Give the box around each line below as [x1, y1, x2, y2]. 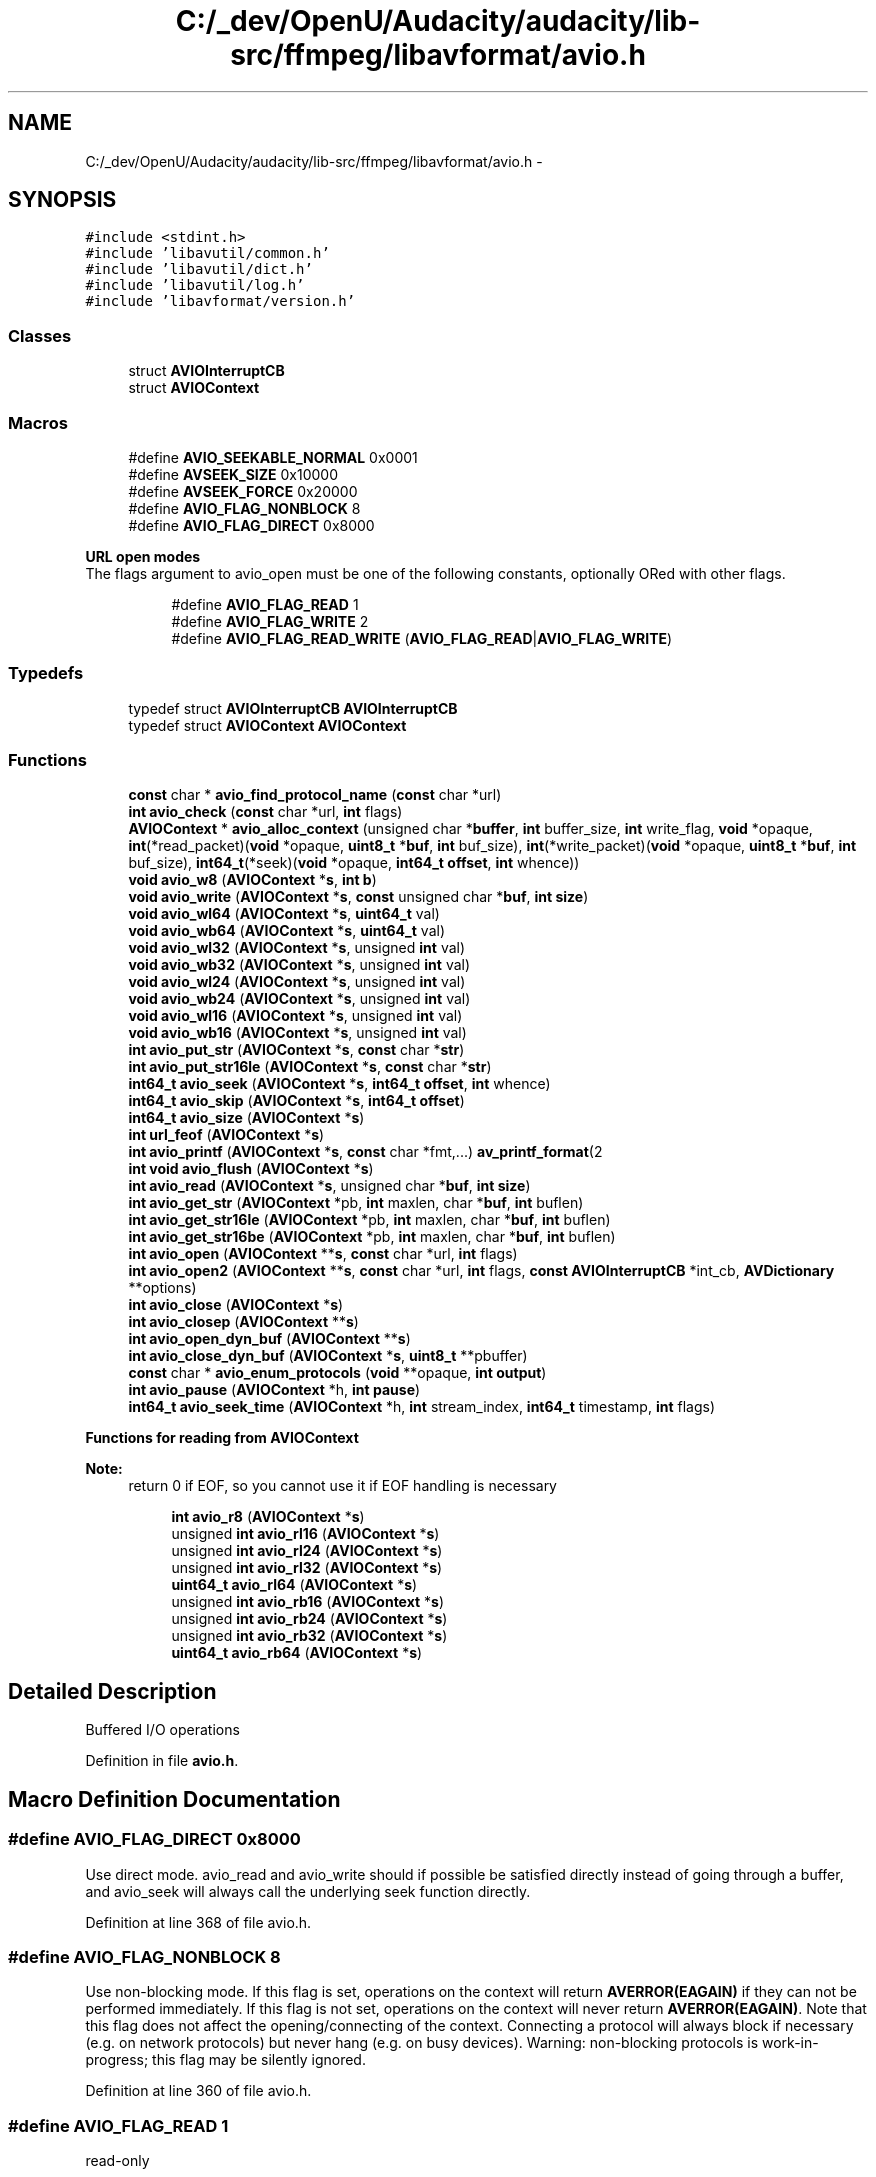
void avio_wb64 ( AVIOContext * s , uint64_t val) [128, 922, 445, 940]
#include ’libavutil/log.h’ [85, 277, 305, 294]
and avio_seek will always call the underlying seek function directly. [85, 1882, 531, 1900]
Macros [8, 412, 68, 433]
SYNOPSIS [8, 187, 117, 213]
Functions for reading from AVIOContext [85, 1429, 359, 1447]
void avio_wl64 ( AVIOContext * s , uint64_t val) [128, 905, 440, 923]
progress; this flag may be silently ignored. [85, 2051, 366, 2069]
